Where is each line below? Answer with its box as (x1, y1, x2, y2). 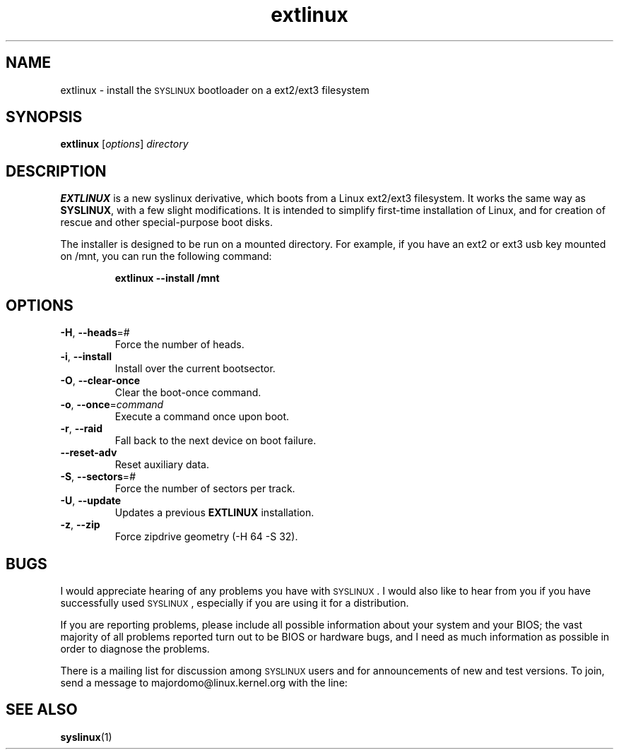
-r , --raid (60, 422, 102, 435)
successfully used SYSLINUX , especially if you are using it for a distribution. (60, 596, 409, 609)
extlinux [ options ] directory (60, 138, 189, 150)
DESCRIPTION (6, 162, 107, 180)
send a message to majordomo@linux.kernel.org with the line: (60, 676, 348, 689)
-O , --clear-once (60, 374, 141, 387)
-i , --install (60, 350, 112, 363)
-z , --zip (60, 518, 100, 531)
